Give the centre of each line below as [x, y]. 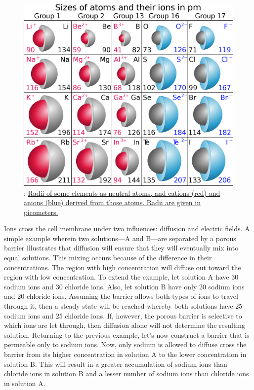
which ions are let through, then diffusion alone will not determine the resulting [125, 325]
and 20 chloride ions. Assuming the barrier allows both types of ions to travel [121, 296]
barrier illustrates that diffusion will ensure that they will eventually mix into [121, 248]
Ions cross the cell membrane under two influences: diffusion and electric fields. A [127, 229]
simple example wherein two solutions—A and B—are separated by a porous [120, 238]
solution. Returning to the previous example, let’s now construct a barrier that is [127, 335]
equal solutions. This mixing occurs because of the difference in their [108, 258]
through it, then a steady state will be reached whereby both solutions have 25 [123, 306]
